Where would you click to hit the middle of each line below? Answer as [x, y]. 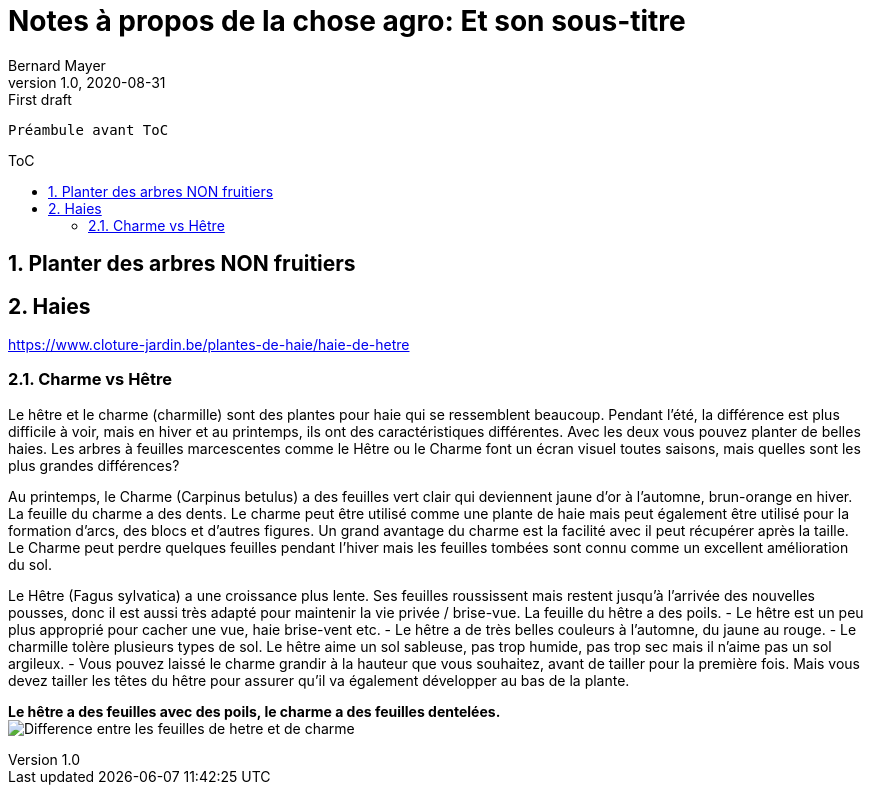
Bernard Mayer [57, 65]
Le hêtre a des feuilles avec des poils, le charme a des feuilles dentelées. [254, 711]
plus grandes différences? [94, 465]
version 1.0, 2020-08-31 [87, 82]
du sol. [30, 564]
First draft [40, 99]
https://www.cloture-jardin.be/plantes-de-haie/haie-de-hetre [209, 345]
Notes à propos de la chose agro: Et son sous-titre [347, 21]
